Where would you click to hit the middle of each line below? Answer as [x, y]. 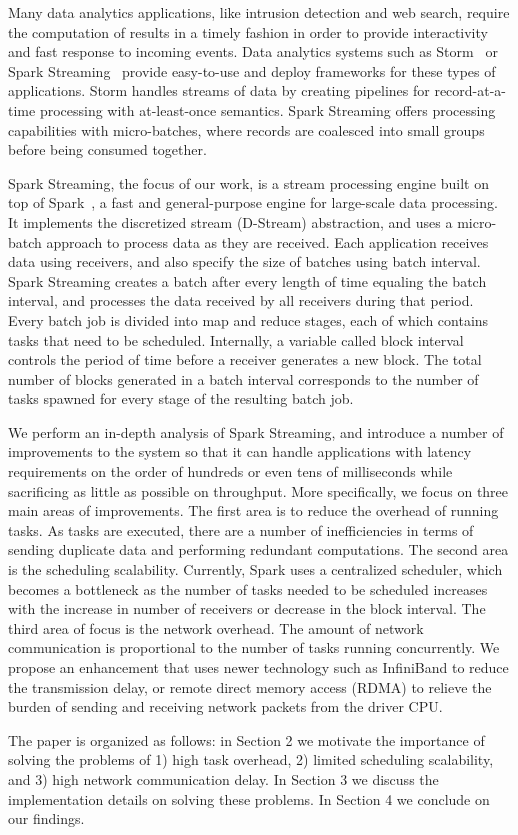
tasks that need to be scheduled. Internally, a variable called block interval [236, 339]
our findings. [46, 818]
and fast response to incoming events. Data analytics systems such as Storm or [253, 51]
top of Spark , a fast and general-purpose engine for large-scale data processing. [253, 202]
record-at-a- [470, 90]
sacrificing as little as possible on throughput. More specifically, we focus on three [258, 490]
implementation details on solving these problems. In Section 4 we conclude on [249, 798]
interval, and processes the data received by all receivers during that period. [241, 300]
